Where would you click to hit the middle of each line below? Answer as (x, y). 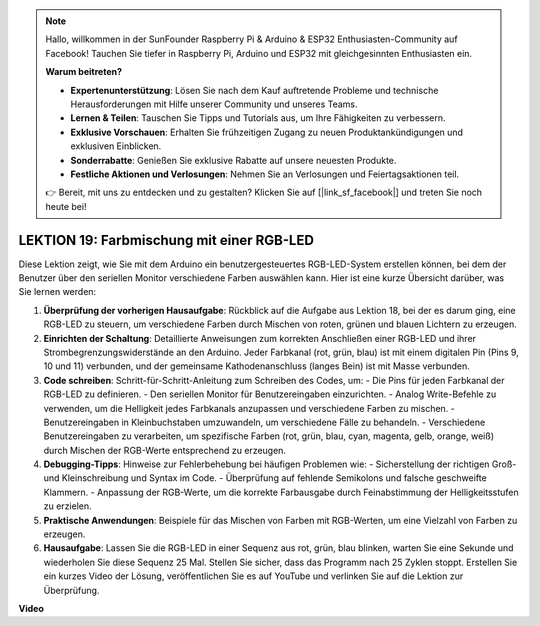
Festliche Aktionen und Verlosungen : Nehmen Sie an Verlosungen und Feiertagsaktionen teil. (265, 174)
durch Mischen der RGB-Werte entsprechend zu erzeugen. (165, 450)
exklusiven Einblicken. (116, 146)
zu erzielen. (67, 506)
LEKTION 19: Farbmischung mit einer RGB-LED (166, 240)
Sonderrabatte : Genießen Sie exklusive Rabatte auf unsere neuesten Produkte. (233, 160)
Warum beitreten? (84, 72)
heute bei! (66, 206)
